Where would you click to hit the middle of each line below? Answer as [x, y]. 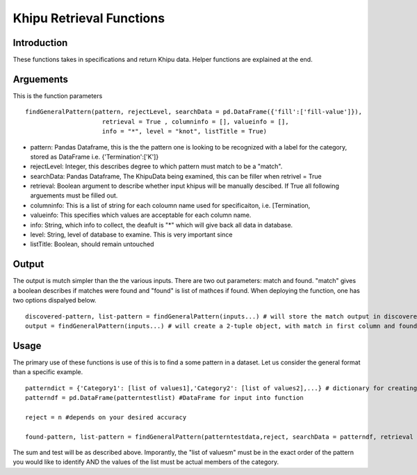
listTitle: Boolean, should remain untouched [92, 244]
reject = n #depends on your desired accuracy [106, 417]
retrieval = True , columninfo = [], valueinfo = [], [195, 121]
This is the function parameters [58, 96]
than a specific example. [48, 372]
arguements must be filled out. [74, 195]
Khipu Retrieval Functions [89, 18]
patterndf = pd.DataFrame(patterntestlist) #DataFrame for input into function [164, 397]
